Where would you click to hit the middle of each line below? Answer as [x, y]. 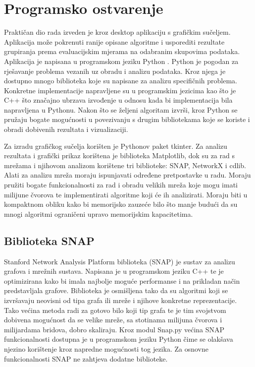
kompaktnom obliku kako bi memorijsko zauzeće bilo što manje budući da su [121, 204]
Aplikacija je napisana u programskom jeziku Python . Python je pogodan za [121, 61]
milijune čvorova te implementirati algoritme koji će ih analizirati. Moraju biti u [126, 194]
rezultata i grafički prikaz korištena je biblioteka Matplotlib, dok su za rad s [119, 155]
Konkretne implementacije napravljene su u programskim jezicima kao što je [120, 90]
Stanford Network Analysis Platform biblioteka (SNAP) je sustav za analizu [120, 261]
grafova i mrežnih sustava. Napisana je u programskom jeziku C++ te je [114, 271]
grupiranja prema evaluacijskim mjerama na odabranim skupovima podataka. [122, 51]
